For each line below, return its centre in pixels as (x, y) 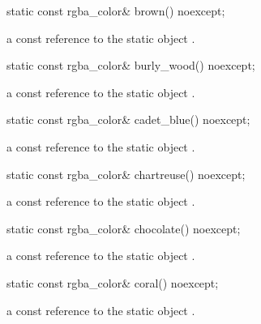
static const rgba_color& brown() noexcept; (116, 11)
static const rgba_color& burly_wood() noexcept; (131, 65)
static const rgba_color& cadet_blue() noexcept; (128, 119)
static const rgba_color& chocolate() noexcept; (124, 228)
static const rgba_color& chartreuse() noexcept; (126, 174)
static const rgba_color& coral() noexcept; (113, 282)
